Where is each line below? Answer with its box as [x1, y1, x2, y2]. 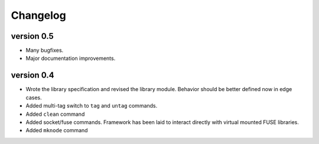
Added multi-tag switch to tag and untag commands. [25, 102, 158, 109]
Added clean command [25, 110, 85, 118]
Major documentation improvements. [25, 55, 116, 62]
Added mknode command [25, 127, 88, 134]
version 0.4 [11, 71, 54, 81]
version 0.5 [11, 31, 54, 41]
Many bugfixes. [25, 47, 64, 54]
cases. [25, 94, 42, 101]
